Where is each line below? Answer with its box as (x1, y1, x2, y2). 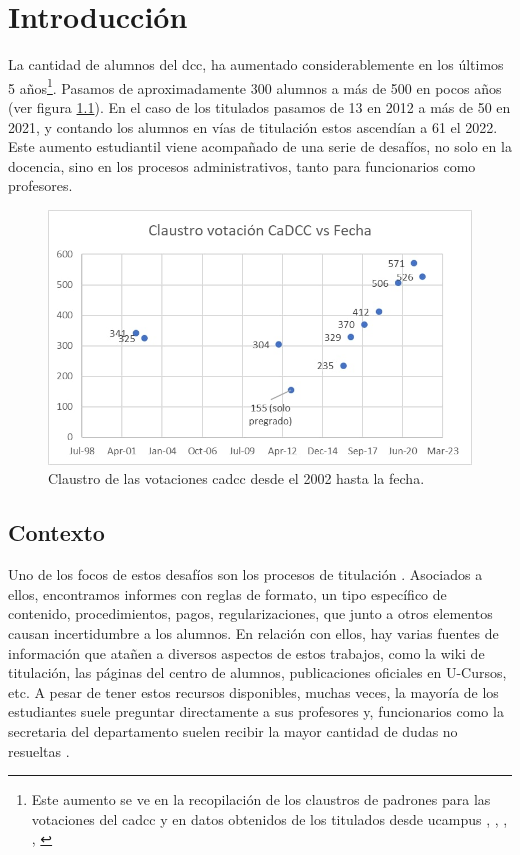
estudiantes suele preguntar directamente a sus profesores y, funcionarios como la (8, 701, 504, 722)
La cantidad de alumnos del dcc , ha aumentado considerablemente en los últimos (8, 54, 504, 75)
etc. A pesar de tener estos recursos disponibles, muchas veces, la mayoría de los (8, 681, 499, 702)
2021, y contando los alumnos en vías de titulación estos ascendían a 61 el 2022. (8, 116, 498, 137)
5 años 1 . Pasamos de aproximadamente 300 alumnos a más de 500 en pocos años (8, 74, 502, 98)
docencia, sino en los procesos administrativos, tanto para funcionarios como (8, 155, 476, 176)
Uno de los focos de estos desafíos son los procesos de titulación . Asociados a (8, 564, 483, 585)
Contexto (8, 517, 105, 548)
